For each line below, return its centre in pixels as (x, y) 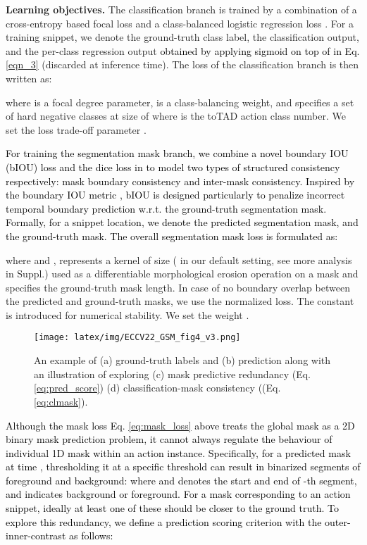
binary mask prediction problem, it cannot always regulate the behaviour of (169, 439)
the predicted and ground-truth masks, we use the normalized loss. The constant (180, 301)
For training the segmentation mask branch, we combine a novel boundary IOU (177, 153)
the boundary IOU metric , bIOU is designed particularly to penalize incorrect (175, 195)
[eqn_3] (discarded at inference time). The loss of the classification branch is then (182, 64)
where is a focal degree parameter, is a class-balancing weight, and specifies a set (180, 102)
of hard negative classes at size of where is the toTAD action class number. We (176, 116)
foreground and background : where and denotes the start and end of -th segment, (181, 480)
